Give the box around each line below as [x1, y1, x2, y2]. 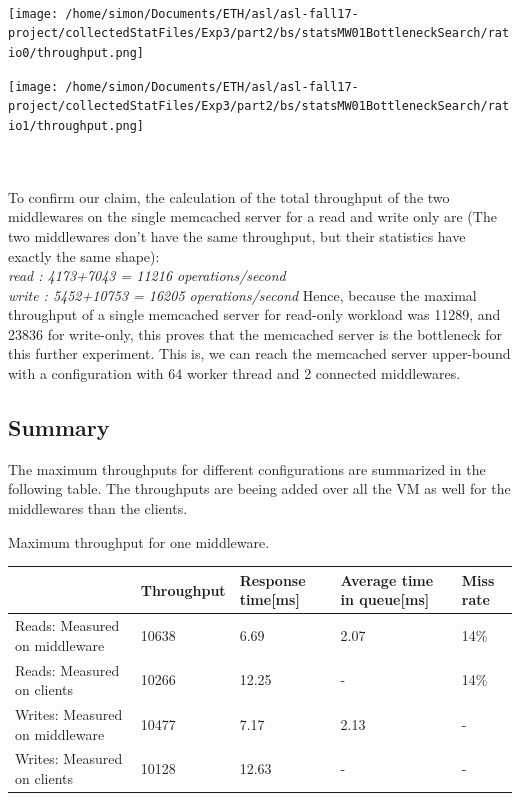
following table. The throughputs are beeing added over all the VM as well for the [8, 478, 511, 499]
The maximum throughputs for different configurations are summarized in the [8, 458, 486, 479]
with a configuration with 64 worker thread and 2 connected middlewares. [8, 363, 461, 384]
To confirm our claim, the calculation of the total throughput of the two [8, 186, 450, 207]
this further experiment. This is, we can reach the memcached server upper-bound [8, 343, 511, 364]
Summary [8, 412, 110, 443]
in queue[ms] [340, 589, 430, 610]
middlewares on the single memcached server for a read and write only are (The [8, 206, 497, 227]
